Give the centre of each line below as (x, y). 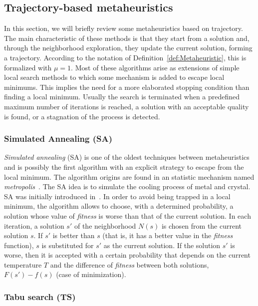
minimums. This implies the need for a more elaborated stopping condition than (127, 87)
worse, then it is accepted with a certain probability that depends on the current (127, 255)
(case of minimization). (91, 274)
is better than (74, 235)
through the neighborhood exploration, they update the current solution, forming (128, 48)
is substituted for (68, 245)
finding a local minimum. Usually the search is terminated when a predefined (122, 97)
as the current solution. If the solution (162, 245)
